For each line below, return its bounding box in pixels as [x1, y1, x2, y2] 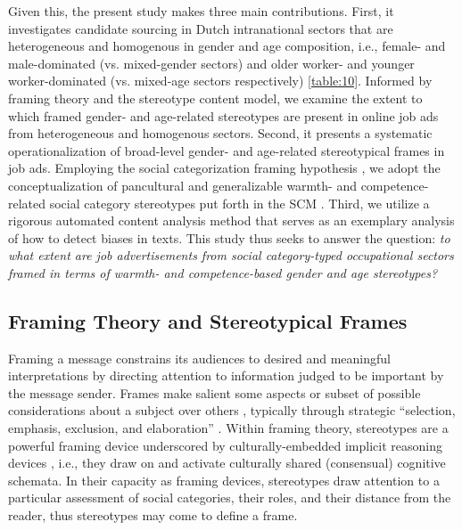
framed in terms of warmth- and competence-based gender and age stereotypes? [8, 263, 438, 281]
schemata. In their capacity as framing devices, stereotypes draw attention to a [8, 470, 440, 489]
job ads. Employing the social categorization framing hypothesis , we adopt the [8, 159, 441, 177]
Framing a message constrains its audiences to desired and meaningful [8, 348, 392, 367]
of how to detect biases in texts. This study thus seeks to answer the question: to [8, 228, 450, 247]
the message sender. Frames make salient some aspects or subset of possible [8, 383, 421, 402]
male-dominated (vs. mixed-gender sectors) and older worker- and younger [8, 53, 415, 72]
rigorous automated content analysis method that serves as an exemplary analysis [8, 211, 455, 230]
